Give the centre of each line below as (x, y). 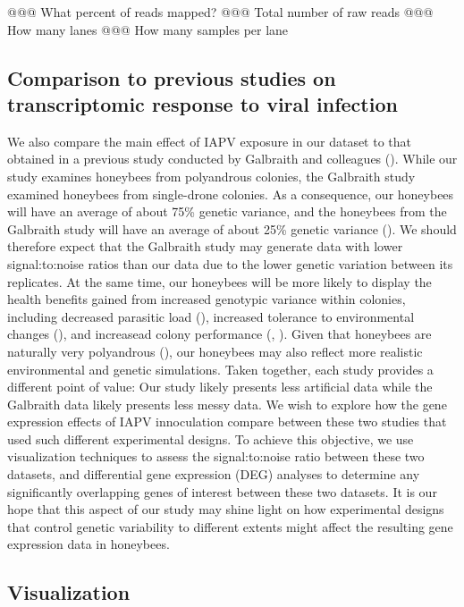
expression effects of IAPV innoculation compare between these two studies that (227, 422)
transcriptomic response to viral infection (202, 103)
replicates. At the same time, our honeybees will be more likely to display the (219, 281)
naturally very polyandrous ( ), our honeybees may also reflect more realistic (215, 351)
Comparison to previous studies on (172, 77)
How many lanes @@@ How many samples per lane (148, 29)
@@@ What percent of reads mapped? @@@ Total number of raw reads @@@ (220, 12)
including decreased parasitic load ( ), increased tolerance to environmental (211, 316)
